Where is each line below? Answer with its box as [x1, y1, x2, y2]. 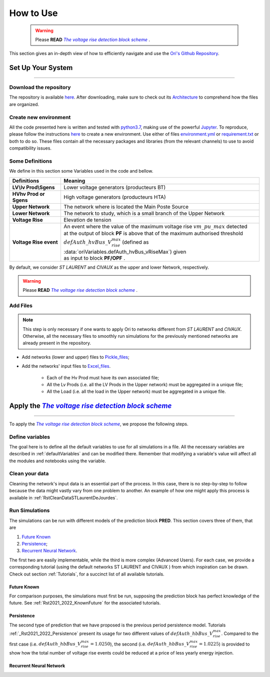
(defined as [121, 238, 149, 245]
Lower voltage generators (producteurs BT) [63, 184, 166, 191]
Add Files [9, 302, 32, 309]
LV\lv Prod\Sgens [12, 184, 55, 191]
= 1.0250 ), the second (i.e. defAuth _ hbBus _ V [90, 641, 190, 647]
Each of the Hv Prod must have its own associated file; [46, 374, 159, 380]
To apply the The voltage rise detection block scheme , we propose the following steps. [9, 421, 188, 427]
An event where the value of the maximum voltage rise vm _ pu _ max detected [63, 223, 247, 230]
